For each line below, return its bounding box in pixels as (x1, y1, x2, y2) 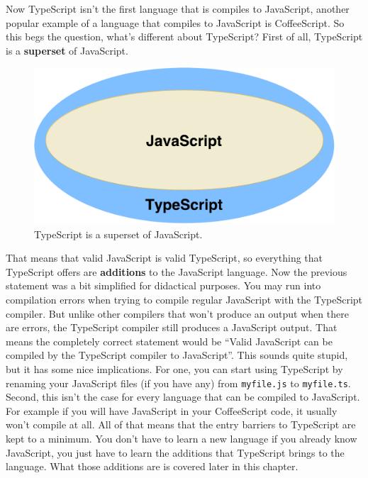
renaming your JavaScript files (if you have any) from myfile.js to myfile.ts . (6, 375, 351, 390)
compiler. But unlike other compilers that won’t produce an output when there (6, 306, 349, 321)
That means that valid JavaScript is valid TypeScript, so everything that (6, 250, 323, 265)
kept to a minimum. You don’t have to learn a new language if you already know (6, 431, 357, 446)
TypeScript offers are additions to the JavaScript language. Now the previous (6, 264, 347, 279)
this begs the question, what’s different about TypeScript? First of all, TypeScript (6, 29, 363, 44)
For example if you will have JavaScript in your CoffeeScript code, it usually (6, 403, 338, 418)
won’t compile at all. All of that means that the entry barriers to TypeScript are (6, 417, 356, 432)
